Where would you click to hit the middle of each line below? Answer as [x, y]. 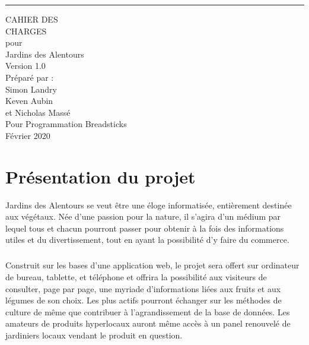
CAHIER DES [32, 19]
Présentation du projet [101, 176]
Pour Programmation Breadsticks [66, 124]
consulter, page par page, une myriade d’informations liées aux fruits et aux [143, 288]
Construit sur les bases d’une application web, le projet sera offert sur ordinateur [152, 265]
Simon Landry [31, 89]
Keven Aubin [29, 101]
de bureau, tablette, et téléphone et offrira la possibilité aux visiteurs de [136, 277]
